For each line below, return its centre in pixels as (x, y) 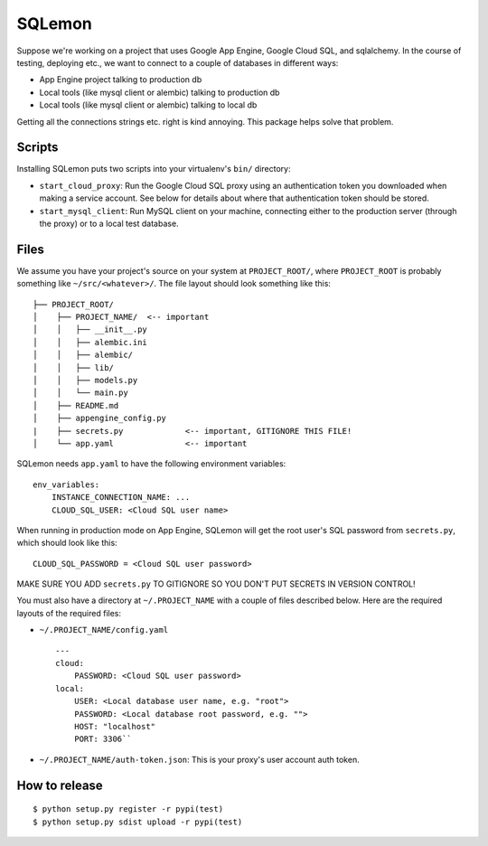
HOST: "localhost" (115, 726)
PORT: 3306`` (103, 739)
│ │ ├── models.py (85, 380)
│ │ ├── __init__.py (90, 329)
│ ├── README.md (76, 405)
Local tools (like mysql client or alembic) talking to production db (160, 92)
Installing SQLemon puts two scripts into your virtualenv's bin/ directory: (154, 169)
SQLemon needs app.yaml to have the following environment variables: (151, 464)
